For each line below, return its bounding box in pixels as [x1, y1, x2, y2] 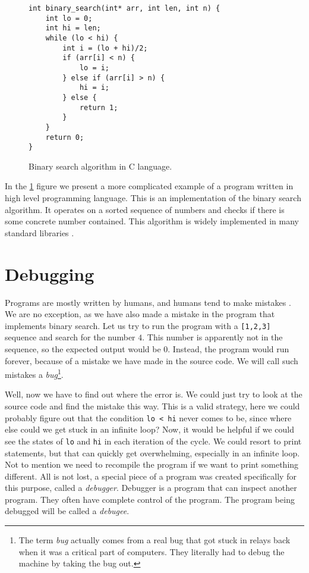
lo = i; [79, 63, 110, 72]
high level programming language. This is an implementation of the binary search [5, 192, 301, 204]
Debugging [5, 261, 94, 286]
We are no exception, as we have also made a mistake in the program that [5, 308, 275, 320]
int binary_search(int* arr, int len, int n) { [29, 4, 220, 12]
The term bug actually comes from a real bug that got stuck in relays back [18, 534, 291, 546]
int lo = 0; [45, 14, 93, 23]
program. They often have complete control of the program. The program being [5, 493, 295, 505]
